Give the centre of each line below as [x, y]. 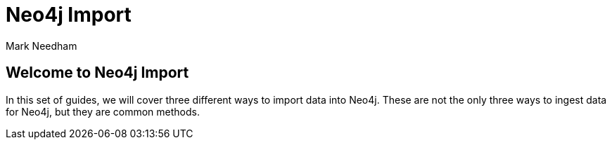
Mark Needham [42, 46]
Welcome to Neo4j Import [97, 73]
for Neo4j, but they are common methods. [103, 111]
